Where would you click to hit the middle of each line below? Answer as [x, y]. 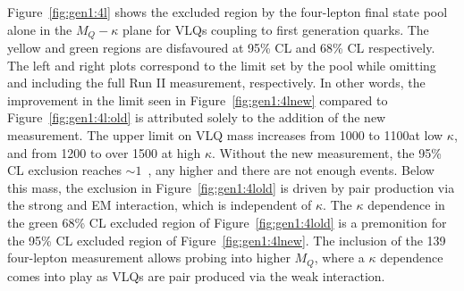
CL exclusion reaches [64, 170]
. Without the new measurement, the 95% [327, 152]
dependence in [406, 205]
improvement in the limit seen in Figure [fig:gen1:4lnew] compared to [198, 100]
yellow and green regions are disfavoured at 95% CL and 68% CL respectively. [221, 48]
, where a [339, 258]
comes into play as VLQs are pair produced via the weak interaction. [196, 275]
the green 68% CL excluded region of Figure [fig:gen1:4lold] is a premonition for [227, 222]
